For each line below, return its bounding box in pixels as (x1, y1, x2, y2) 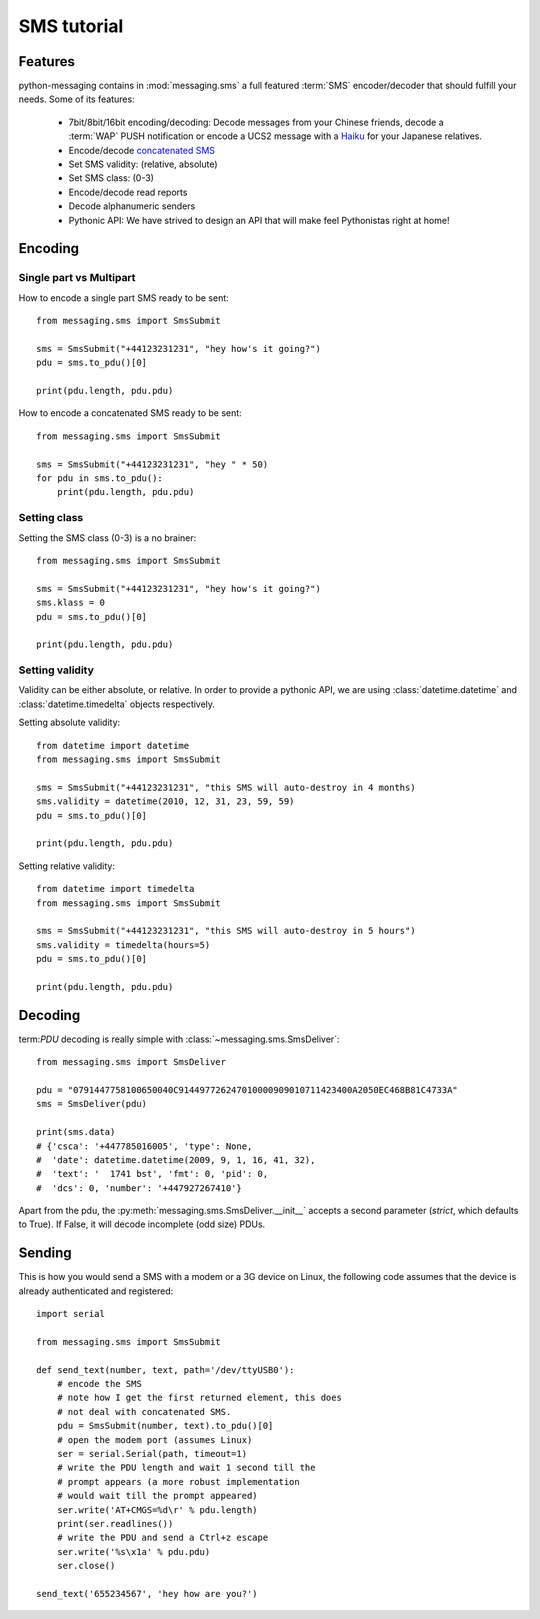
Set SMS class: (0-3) (68, 172, 155, 184)
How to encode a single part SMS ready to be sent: (18, 291, 229, 304)
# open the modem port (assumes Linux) (56, 1434, 253, 1445)
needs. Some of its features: (18, 93, 135, 105)
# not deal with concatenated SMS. (56, 1406, 232, 1417)
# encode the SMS (56, 1378, 142, 1390)
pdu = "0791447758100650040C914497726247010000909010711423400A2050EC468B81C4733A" (36, 1084, 459, 1095)
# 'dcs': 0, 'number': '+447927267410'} (36, 1182, 242, 1194)
